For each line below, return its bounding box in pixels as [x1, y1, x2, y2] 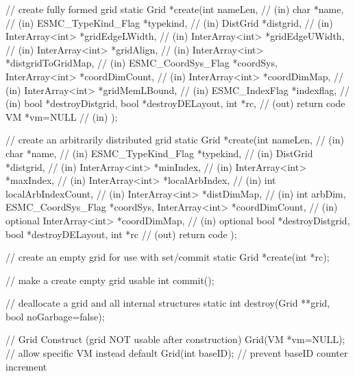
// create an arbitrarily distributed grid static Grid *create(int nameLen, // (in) [5, 132, 344, 147]
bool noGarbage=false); [5, 309, 105, 323]
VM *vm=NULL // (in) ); [5, 109, 118, 124]
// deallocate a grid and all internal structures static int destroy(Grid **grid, [5, 296, 330, 310]
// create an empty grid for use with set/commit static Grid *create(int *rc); [5, 250, 330, 264]
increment [5, 359, 47, 373]
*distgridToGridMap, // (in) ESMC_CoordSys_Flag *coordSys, [5, 56, 278, 70]
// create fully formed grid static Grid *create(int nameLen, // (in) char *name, [5, 2, 344, 16]
